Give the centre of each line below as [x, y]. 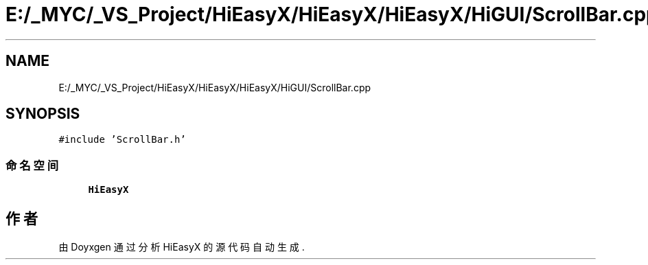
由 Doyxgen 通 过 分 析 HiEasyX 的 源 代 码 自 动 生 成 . [182, 247]
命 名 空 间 [32, 165]
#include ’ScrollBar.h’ [122, 140]
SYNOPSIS [43, 114]
